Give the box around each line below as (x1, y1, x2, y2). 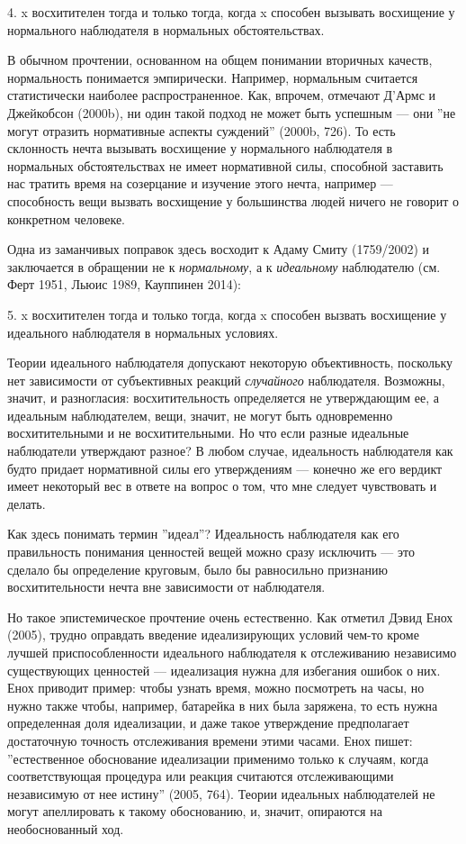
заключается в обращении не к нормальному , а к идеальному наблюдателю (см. (7, 257, 441, 276)
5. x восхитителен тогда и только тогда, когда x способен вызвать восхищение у (7, 304, 447, 323)
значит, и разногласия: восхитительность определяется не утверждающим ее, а (7, 388, 439, 407)
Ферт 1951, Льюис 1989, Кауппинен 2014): (7, 275, 242, 294)
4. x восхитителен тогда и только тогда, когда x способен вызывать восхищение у (7, 3, 455, 21)
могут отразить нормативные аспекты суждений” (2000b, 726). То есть (7, 121, 396, 140)
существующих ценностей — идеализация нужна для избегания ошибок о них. (7, 660, 441, 679)
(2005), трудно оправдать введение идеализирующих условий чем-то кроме (7, 625, 419, 644)
